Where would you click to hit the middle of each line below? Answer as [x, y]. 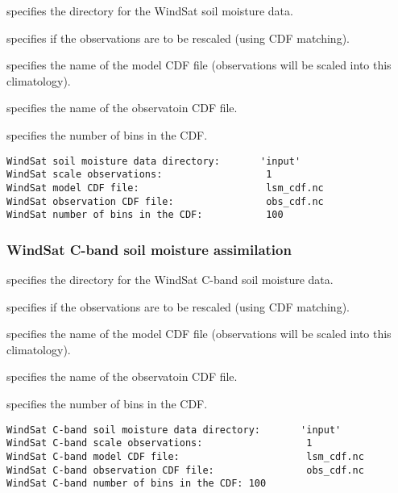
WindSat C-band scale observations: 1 [160, 443]
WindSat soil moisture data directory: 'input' [154, 161]
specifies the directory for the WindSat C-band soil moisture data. [170, 280]
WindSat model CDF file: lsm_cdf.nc [165, 188]
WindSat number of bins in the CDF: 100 [145, 215]
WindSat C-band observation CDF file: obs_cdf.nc [185, 470]
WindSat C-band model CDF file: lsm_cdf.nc [185, 456]
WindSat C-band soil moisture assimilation [149, 249]
